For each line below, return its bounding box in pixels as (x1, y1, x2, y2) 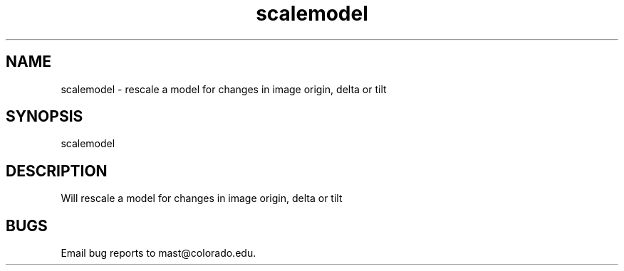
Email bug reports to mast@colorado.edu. (61, 247, 256, 260)
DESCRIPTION (6, 161, 108, 180)
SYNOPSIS (6, 107, 83, 126)
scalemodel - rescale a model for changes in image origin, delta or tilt (61, 83, 387, 95)
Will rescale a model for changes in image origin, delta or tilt (61, 192, 343, 205)
